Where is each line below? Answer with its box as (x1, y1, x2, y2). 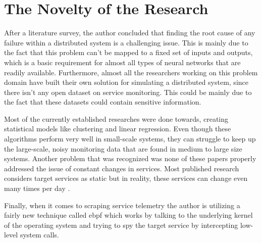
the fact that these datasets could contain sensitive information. (4, 96, 201, 107)
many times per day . (4, 183, 70, 193)
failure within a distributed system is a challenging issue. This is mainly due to (4, 37, 248, 47)
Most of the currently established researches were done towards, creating (4, 113, 229, 124)
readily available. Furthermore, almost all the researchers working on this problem (4, 67, 258, 77)
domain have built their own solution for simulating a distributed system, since (4, 77, 248, 87)
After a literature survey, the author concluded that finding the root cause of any (4, 27, 255, 38)
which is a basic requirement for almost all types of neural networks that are (4, 57, 241, 67)
